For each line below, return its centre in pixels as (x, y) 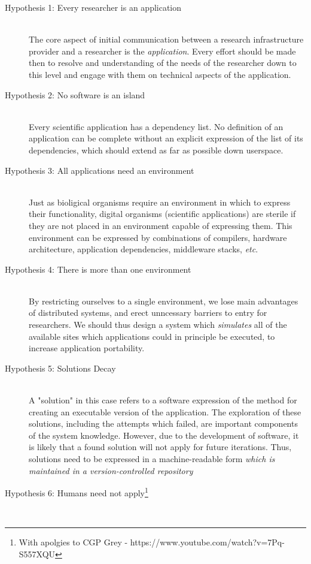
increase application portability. (87, 348)
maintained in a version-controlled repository (111, 470)
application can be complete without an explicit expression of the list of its (166, 138)
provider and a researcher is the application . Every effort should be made (162, 51)
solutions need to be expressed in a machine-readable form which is (152, 459)
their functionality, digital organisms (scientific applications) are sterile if (162, 214)
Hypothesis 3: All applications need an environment (100, 170)
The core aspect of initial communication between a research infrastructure (166, 39)
